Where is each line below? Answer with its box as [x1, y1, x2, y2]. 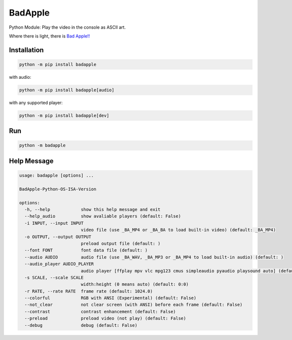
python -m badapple [19, 143, 66, 148]
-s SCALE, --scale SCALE [24, 275, 84, 280]
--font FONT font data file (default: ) [24, 248, 148, 253]
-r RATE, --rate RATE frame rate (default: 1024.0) [24, 288, 153, 294]
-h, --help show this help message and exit [24, 207, 161, 213]
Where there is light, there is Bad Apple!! [9, 33, 90, 39]
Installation [9, 46, 44, 54]
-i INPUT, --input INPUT [24, 220, 84, 226]
